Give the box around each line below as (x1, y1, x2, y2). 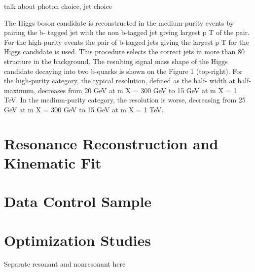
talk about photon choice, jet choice (4, 1, 112, 11)
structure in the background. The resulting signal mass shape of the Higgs (4, 56, 228, 66)
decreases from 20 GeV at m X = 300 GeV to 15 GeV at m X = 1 (38, 85, 237, 95)
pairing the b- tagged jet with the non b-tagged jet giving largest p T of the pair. (4, 27, 250, 37)
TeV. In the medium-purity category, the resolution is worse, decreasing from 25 (4, 95, 246, 105)
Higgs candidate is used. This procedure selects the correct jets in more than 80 (4, 46, 245, 57)
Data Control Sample (4, 191, 152, 211)
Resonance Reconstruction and (4, 133, 219, 153)
